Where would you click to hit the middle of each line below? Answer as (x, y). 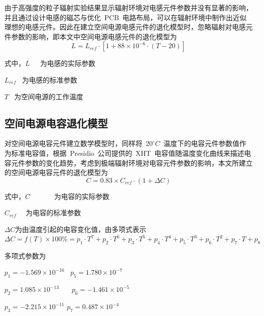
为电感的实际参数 (68, 63)
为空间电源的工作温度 (49, 96)
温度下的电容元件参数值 (201, 143)
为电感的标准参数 (49, 79)
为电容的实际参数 (82, 196)
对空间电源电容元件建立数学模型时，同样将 (73, 143)
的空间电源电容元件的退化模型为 (56, 172)
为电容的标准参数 (53, 213)
